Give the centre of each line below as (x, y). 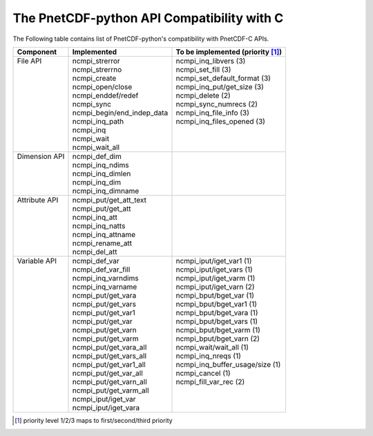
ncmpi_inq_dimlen (102, 173)
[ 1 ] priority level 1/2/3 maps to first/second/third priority (94, 420)
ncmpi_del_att (95, 252)
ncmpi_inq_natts (99, 226)
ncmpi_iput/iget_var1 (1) (214, 260)
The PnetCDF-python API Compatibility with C (148, 18)
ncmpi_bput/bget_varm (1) (218, 330)
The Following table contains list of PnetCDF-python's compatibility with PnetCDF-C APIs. (141, 39)
